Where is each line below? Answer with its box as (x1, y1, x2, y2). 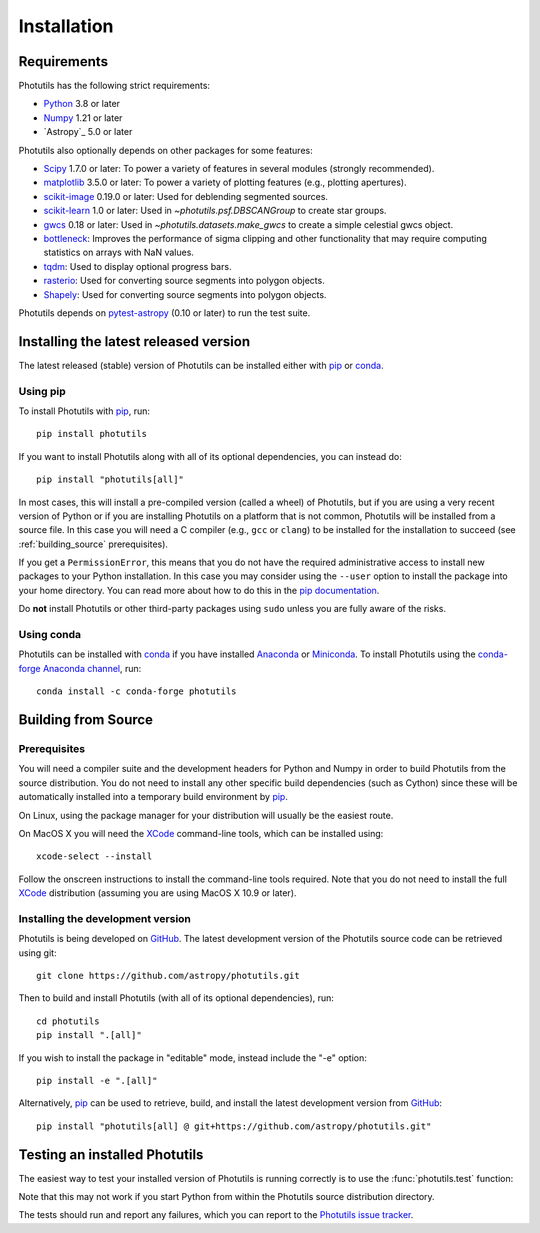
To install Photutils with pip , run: (18, 405, 150, 417)
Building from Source (18, 711, 154, 728)
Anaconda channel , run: (42, 662, 142, 674)
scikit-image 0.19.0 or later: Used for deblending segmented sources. (43, 190, 329, 202)
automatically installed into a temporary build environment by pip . (18, 791, 289, 803)
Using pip (18, 384, 67, 398)
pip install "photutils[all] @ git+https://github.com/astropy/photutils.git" (36, 1120, 432, 1132)
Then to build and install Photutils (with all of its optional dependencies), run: (18, 992, 335, 1004)
